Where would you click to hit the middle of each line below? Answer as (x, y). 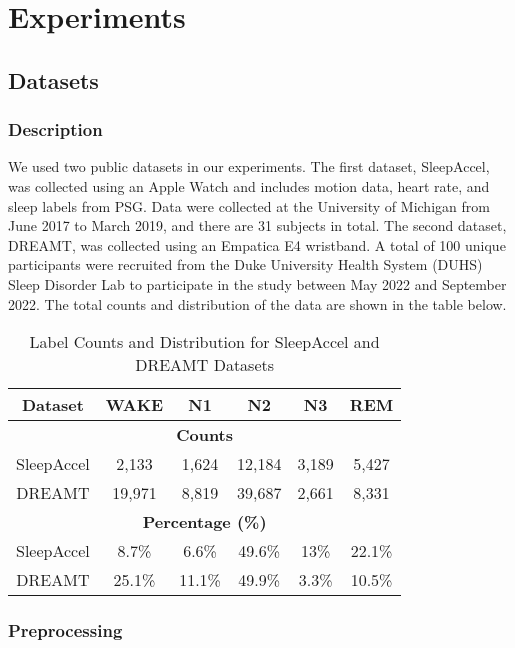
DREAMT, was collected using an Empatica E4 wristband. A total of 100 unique (257, 244)
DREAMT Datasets (205, 365)
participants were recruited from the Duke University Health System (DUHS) (245, 264)
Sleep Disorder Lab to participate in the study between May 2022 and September (257, 283)
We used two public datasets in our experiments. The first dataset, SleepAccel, (249, 166)
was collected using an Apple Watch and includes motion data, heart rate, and (249, 185)
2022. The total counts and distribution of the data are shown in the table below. (257, 303)
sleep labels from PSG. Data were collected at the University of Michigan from (249, 205)
